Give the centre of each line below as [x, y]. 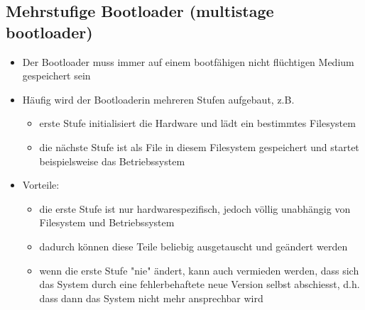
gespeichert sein [56, 76]
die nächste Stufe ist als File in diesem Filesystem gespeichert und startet [199, 146]
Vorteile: [41, 185]
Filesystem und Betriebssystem [107, 222]
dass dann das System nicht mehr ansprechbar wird [151, 298]
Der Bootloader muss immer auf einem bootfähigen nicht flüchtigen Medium [188, 61]
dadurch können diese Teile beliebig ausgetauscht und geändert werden [194, 246]
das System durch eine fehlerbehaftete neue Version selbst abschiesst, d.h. [200, 284]
